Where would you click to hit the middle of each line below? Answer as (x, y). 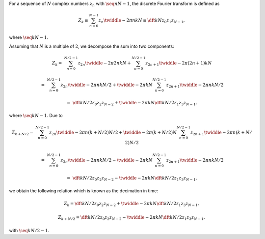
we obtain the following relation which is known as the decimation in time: (83, 191)
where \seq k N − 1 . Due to (36, 116)
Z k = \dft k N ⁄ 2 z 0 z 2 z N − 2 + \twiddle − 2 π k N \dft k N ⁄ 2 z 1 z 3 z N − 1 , (132, 204)
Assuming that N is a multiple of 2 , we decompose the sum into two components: (92, 46)
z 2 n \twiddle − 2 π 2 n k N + (104, 64)
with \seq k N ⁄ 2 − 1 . (29, 230)
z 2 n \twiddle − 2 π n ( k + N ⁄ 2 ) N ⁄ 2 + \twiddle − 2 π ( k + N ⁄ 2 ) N (113, 133)
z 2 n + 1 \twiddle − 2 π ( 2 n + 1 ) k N (179, 64)
